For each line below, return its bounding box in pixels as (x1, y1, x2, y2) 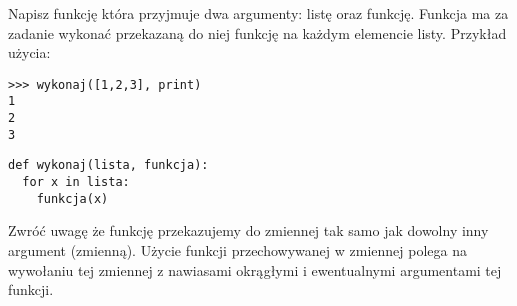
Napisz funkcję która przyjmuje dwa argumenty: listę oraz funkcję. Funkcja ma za (8, 3, 509, 23)
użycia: (8, 42, 51, 63)
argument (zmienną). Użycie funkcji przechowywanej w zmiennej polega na (8, 239, 467, 260)
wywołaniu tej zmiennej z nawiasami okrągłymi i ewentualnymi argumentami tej (8, 259, 502, 280)
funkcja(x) (36, 191, 109, 206)
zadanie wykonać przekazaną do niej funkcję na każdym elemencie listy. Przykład (8, 22, 507, 43)
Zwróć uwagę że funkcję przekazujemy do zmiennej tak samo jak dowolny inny (8, 220, 489, 241)
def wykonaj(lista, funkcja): (8, 158, 209, 173)
